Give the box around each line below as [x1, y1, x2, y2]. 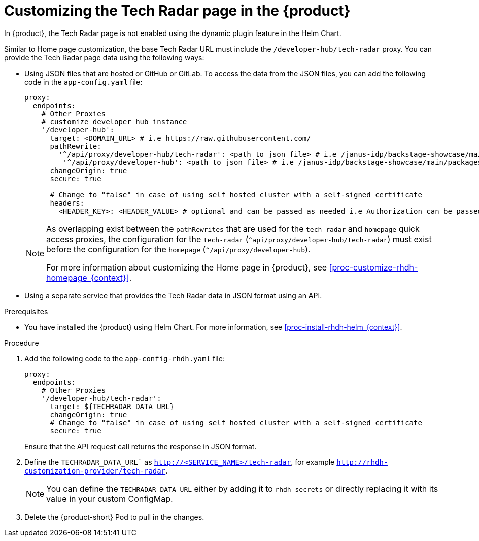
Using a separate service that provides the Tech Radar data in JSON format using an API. [24, 291, 322, 300]
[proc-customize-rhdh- [329, 262, 418, 273]
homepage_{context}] [46, 272, 129, 283]
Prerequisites [4, 307, 48, 316]
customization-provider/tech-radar [24, 466, 166, 475]
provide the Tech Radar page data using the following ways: [4, 53, 204, 62]
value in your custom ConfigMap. [46, 493, 173, 504]
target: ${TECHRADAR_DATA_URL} [50, 402, 175, 411]
